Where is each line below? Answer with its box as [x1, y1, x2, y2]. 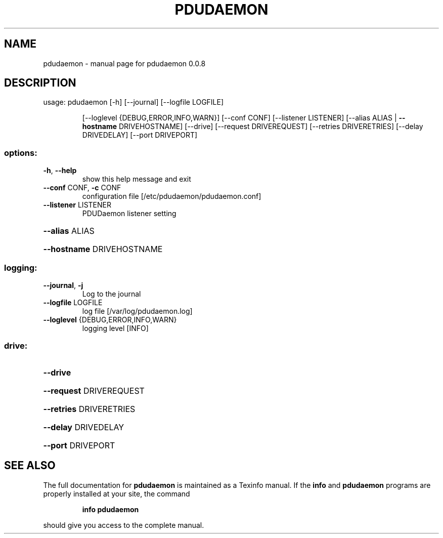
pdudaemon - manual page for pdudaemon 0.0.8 [43, 59, 206, 68]
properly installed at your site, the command [43, 489, 190, 498]
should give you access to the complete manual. [43, 520, 204, 529]
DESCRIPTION [4, 76, 76, 90]
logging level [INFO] [82, 323, 149, 333]
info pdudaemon [82, 505, 139, 514]
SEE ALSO [4, 459, 56, 472]
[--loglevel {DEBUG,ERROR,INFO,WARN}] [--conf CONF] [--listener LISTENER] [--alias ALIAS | [82, 113, 397, 122]
